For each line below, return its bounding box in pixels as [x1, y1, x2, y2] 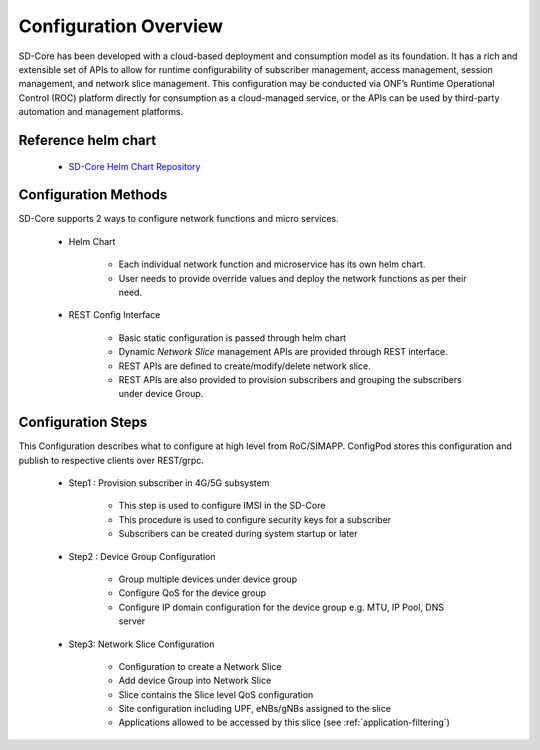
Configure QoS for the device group [118, 587, 267, 599]
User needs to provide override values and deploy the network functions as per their [118, 272, 467, 284]
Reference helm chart [18, 131, 157, 149]
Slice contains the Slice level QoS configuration [118, 688, 314, 700]
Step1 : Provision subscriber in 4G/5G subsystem [68, 477, 270, 489]
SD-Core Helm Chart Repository [68, 160, 201, 172]
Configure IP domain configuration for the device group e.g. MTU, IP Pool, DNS [118, 601, 445, 613]
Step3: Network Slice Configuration [68, 638, 215, 650]
